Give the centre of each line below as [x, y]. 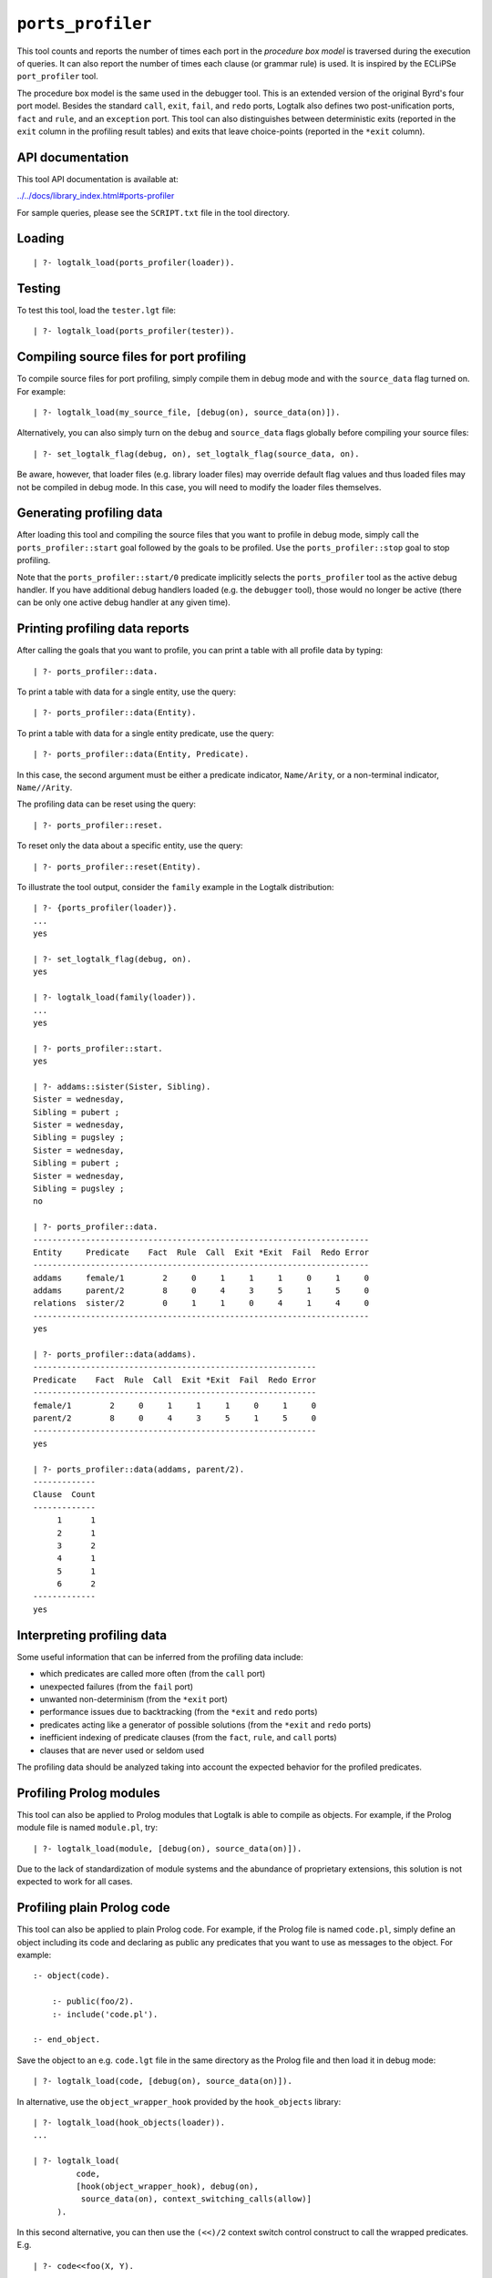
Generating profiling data [90, 513]
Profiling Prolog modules [89, 1793]
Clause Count [64, 1495]
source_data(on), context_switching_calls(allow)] [196, 2199]
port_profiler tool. [58, 77]
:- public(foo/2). [93, 2001]
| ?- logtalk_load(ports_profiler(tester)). [134, 331]
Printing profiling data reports [103, 629]
